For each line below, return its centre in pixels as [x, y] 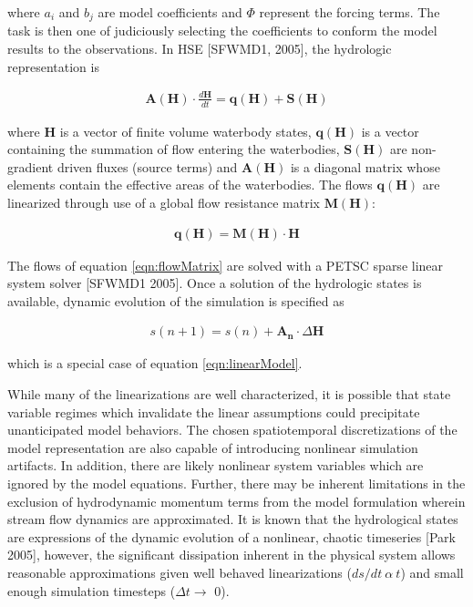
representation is [53, 66]
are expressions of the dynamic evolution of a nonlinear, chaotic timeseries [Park [231, 536]
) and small [432, 572]
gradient [31, 166]
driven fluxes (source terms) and [147, 166]
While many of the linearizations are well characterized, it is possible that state [229, 394]
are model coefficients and [170, 12]
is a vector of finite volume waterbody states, [185, 131]
